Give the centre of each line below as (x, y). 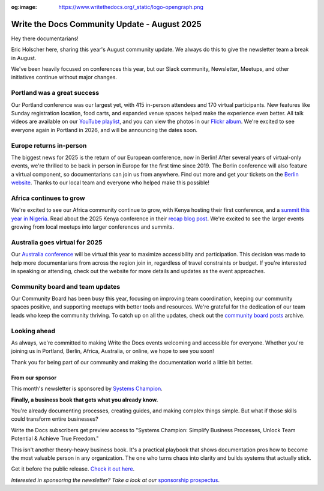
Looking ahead (33, 331)
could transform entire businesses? (55, 419)
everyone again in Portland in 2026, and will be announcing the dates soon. (104, 130)
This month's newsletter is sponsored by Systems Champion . (87, 389)
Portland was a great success (55, 93)
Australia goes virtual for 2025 (57, 242)
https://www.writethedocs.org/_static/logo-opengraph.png (131, 7)
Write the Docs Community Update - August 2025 (106, 24)
